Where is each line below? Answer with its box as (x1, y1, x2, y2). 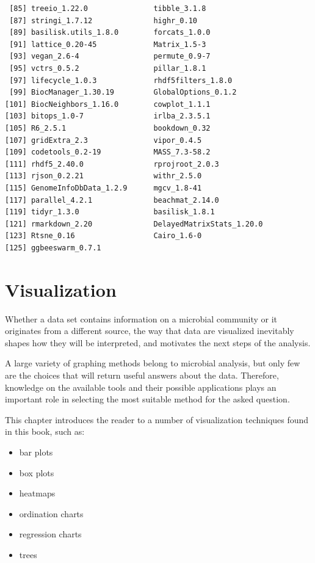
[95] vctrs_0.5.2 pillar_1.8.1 (9, 64, 206, 73)
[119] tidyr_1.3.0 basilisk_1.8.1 (5, 208, 215, 217)
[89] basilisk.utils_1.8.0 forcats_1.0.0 (9, 28, 211, 37)
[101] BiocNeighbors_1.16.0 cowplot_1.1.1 (5, 100, 211, 109)
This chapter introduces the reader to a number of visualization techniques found (5, 413, 309, 426)
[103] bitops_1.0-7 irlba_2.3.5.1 (5, 112, 211, 121)
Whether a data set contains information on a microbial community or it (5, 312, 277, 325)
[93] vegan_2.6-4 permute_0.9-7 (9, 52, 211, 61)
